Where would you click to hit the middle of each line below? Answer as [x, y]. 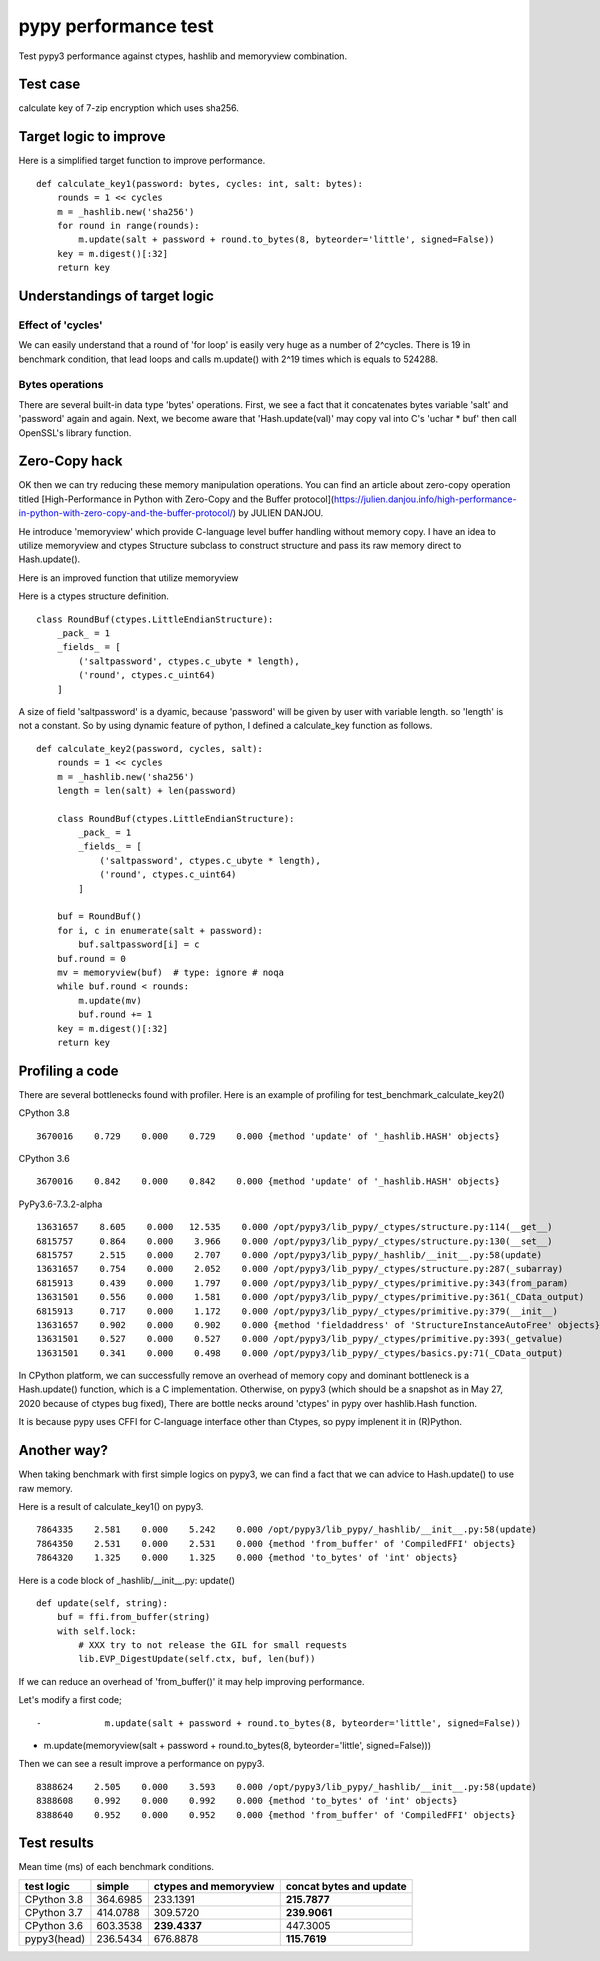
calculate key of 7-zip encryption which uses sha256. [129, 108]
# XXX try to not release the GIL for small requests [213, 1645]
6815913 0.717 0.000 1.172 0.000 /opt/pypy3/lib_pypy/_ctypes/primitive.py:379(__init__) [297, 1311]
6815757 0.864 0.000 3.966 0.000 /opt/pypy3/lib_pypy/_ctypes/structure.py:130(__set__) [295, 1241]
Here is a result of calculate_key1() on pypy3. [111, 1506]
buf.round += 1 [115, 1014]
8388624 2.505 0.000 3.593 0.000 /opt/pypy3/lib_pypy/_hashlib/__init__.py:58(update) [286, 1786]
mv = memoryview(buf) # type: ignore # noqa [170, 972]
